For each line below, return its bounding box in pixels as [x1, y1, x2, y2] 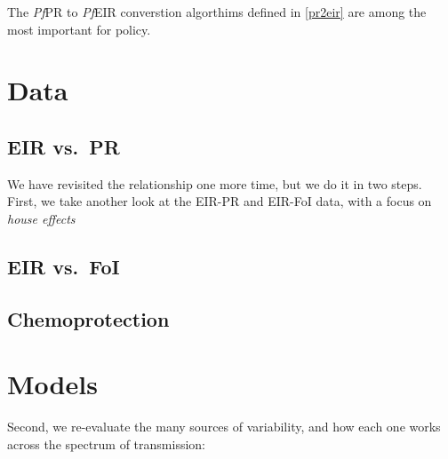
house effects [7, 209, 76, 227]
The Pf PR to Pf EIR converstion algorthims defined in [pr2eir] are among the [7, 3, 427, 20]
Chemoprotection [7, 305, 170, 332]
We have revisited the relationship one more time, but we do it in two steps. [7, 174, 422, 193]
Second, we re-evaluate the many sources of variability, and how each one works [7, 417, 441, 436]
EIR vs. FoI [7, 252, 120, 280]
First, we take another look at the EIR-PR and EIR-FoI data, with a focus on [7, 192, 432, 210]
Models [7, 366, 98, 402]
